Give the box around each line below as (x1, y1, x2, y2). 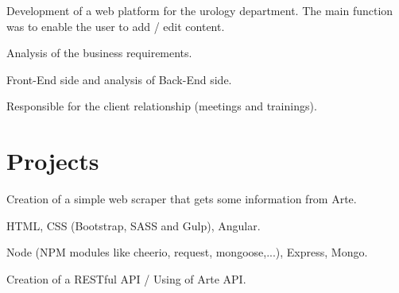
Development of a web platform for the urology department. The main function (6, 2, 393, 18)
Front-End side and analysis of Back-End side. (6, 71, 232, 87)
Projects (6, 145, 99, 177)
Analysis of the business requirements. (6, 44, 192, 61)
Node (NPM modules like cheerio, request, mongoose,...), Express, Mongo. (6, 244, 368, 260)
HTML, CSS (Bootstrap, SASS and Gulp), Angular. (6, 217, 261, 233)
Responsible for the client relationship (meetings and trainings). (6, 98, 317, 114)
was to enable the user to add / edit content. (6, 17, 225, 34)
